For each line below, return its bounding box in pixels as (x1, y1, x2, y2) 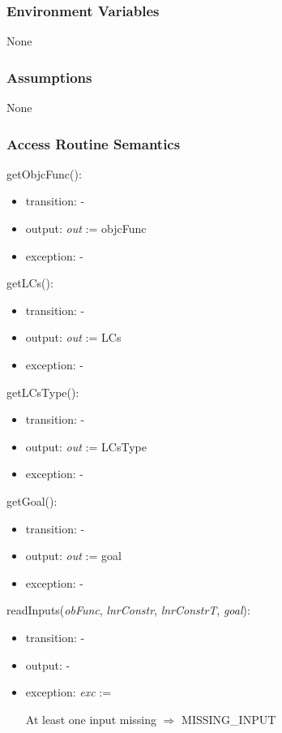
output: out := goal (25, 547, 122, 564)
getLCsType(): (6, 383, 79, 400)
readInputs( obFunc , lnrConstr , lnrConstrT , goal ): (6, 601, 250, 619)
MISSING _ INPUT (182, 710, 276, 727)
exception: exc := (25, 683, 112, 701)
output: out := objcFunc (25, 220, 147, 237)
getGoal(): (6, 492, 58, 509)
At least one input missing (25, 710, 157, 727)
